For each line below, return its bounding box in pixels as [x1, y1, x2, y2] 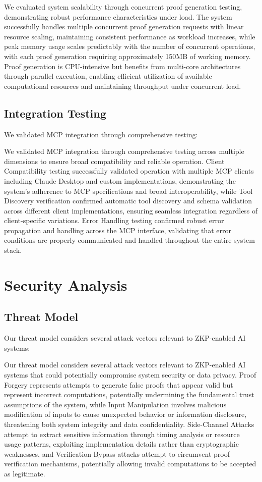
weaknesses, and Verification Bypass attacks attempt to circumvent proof [4, 448, 230, 459]
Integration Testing [4, 105, 106, 121]
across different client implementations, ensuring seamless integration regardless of [4, 205, 258, 216]
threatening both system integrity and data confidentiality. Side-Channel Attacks [4, 419, 254, 429]
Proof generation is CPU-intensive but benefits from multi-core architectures [4, 61, 241, 71]
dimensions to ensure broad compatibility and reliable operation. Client [4, 155, 225, 166]
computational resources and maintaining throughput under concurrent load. [4, 80, 241, 91]
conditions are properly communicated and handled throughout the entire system [4, 235, 255, 245]
